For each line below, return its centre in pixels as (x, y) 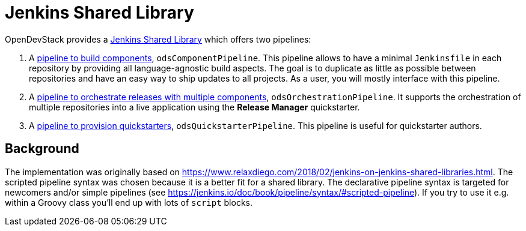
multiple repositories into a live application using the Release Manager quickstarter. (194, 107)
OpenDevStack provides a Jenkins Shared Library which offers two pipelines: (158, 39)
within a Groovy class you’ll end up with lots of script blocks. (129, 202)
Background (42, 149)
